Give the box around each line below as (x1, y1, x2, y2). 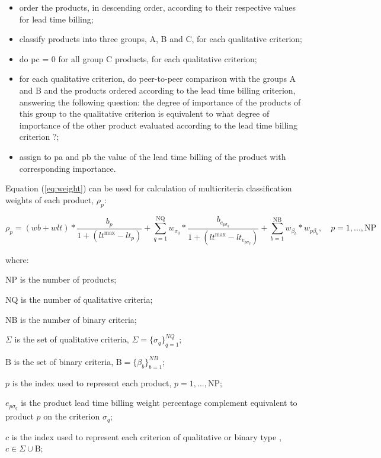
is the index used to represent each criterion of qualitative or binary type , (11, 430, 281, 443)
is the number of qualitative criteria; (21, 293, 153, 305)
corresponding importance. (19, 162, 116, 174)
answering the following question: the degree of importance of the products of (19, 95, 301, 108)
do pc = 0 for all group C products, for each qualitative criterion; (19, 52, 257, 65)
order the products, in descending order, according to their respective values (19, 1, 296, 13)
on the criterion (43, 410, 100, 422)
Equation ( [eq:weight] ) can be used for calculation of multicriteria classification (5, 182, 292, 194)
